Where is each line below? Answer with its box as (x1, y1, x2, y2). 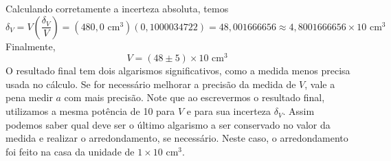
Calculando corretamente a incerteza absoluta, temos (5, 1, 229, 15)
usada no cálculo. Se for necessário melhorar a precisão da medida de (5, 76, 296, 91)
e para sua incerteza (186, 104, 271, 118)
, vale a (304, 76, 335, 91)
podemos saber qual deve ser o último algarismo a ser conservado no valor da (5, 117, 331, 131)
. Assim (282, 104, 315, 118)
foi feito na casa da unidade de (5, 144, 135, 158)
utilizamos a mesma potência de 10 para (5, 104, 175, 118)
